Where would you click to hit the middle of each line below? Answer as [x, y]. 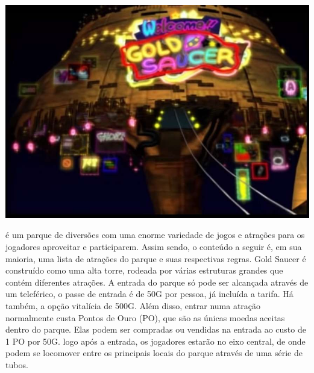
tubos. [17, 364]
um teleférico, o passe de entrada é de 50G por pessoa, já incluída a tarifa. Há [149, 294]
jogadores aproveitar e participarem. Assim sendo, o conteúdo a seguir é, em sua [154, 247]
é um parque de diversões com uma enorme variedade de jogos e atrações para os [155, 235]
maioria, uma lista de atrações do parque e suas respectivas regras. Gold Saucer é [156, 258]
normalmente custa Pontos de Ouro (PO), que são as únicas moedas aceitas [145, 317]
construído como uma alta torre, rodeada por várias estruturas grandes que [144, 270]
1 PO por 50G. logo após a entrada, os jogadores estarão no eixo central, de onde [155, 341]
